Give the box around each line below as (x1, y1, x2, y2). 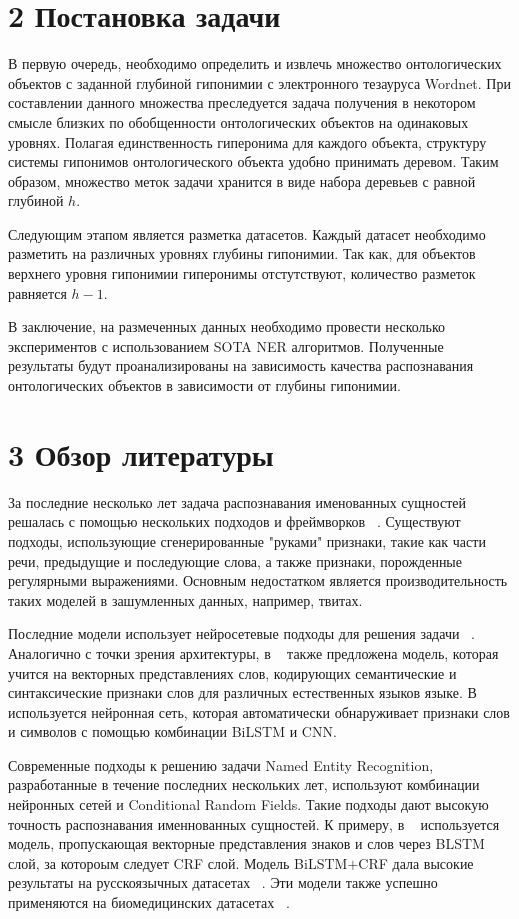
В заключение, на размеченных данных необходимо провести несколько (8, 316, 446, 337)
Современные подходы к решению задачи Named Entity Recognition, (8, 754, 434, 775)
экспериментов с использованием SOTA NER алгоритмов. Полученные (8, 335, 444, 356)
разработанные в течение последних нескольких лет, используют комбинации (8, 774, 480, 795)
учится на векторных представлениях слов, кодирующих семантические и (8, 662, 457, 683)
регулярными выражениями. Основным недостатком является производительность (8, 570, 508, 591)
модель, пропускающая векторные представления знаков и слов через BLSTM (8, 833, 485, 854)
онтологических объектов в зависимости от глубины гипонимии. (8, 375, 401, 396)
